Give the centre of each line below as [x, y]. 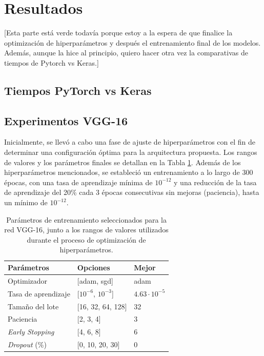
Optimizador [28, 280]
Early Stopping [31, 332]
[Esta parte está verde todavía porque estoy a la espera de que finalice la [118, 33]
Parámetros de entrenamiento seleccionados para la [86, 219]
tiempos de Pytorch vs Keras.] [52, 62]
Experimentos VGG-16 [66, 120]
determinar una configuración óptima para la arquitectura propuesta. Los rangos [131, 152]
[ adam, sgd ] [95, 280]
